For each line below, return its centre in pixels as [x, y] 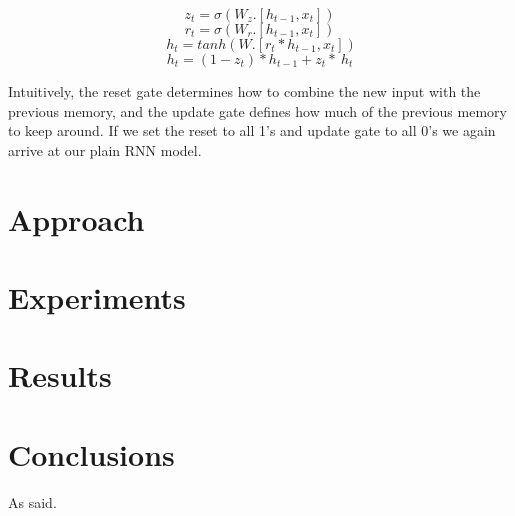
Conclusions [91, 453]
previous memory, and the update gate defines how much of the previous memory [257, 110]
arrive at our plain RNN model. [105, 149]
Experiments [97, 296]
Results [60, 375]
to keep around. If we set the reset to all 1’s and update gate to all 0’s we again [252, 130]
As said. [32, 501]
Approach [76, 218]
